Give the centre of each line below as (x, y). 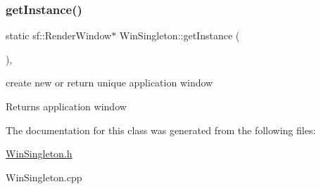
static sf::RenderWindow (59, 35)
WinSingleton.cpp (44, 177)
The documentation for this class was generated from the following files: (161, 130)
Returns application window (66, 106)
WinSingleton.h (39, 154)
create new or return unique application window (109, 83)
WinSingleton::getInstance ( (180, 35)
